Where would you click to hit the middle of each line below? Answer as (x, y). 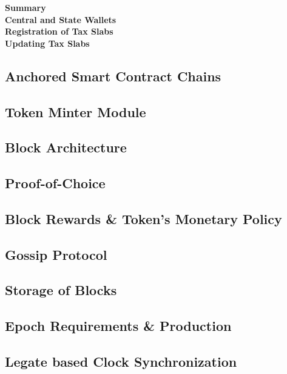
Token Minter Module (76, 111)
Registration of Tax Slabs (59, 31)
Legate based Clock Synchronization (121, 362)
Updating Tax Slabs (47, 43)
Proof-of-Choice (55, 183)
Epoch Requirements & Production (118, 326)
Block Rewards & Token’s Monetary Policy (143, 218)
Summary (25, 7)
